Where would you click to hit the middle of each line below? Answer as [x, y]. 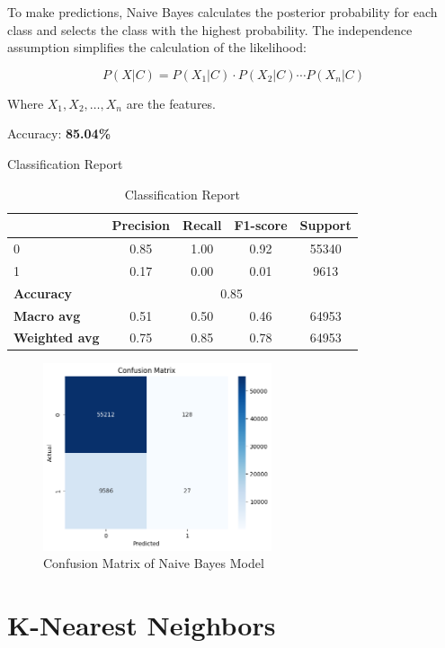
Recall [202, 225]
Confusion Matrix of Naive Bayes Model [154, 563]
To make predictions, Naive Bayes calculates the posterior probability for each [222, 12]
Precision [141, 225]
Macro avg [47, 315]
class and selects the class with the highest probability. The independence [210, 29]
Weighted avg [57, 337]
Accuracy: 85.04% [59, 133]
